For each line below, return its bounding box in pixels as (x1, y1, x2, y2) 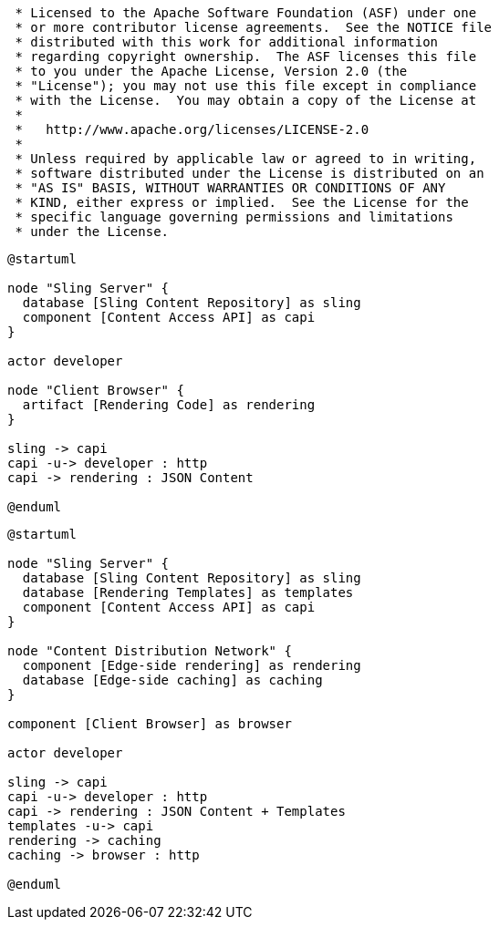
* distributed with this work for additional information (15, 35, 439, 49)
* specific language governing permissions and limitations (15, 210, 453, 224)
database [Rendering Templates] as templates (22, 585, 354, 600)
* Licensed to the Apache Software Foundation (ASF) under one (15, 5, 477, 20)
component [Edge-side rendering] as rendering (22, 658, 361, 673)
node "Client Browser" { (7, 383, 184, 397)
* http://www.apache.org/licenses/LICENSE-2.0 (15, 122, 369, 137)
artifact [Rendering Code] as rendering (22, 397, 316, 412)
